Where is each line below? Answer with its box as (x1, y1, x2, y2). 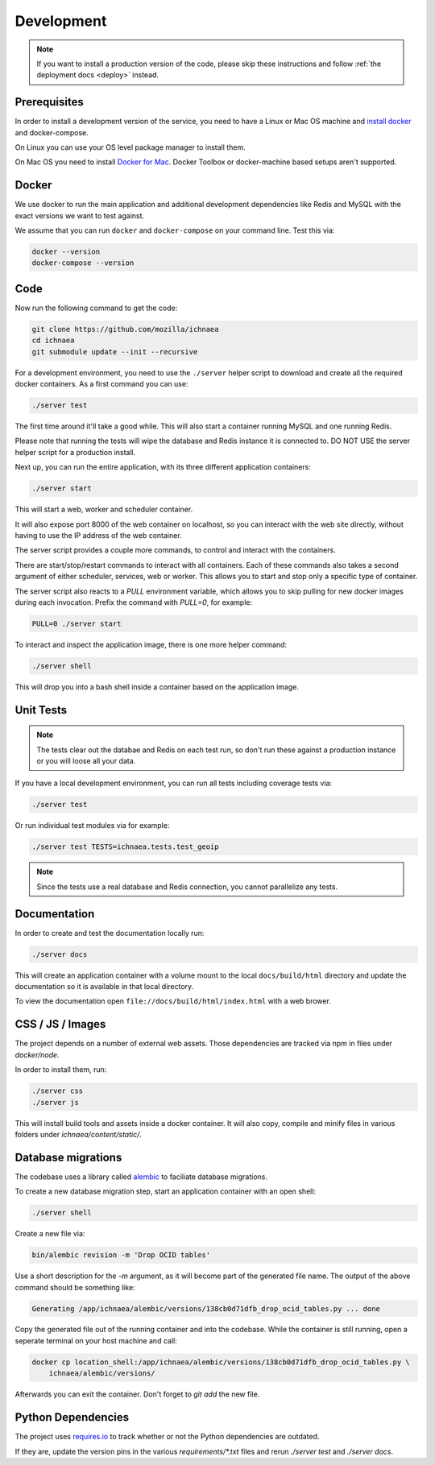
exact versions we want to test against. (14, 210, 145, 221)
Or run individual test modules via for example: (14, 821, 170, 830)
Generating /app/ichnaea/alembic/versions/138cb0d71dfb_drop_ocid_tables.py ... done (31, 1304, 380, 1313)
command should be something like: (14, 1282, 136, 1292)
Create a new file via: (14, 1229, 85, 1239)
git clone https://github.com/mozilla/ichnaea (31, 325, 219, 333)
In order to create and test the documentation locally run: (14, 928, 205, 937)
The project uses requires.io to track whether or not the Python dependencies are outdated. (14, 1432, 320, 1442)
